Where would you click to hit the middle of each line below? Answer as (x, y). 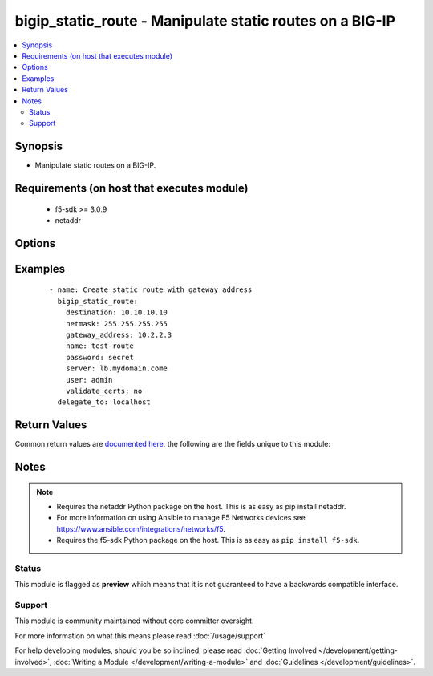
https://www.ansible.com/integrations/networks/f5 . (141, 528)
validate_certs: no (104, 391)
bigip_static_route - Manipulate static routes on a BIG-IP (205, 21)
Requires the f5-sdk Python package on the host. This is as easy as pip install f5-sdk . (208, 540)
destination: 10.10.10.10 (117, 312)
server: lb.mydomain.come (117, 368)
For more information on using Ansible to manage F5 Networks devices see (181, 518)
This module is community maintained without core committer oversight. (134, 621)
